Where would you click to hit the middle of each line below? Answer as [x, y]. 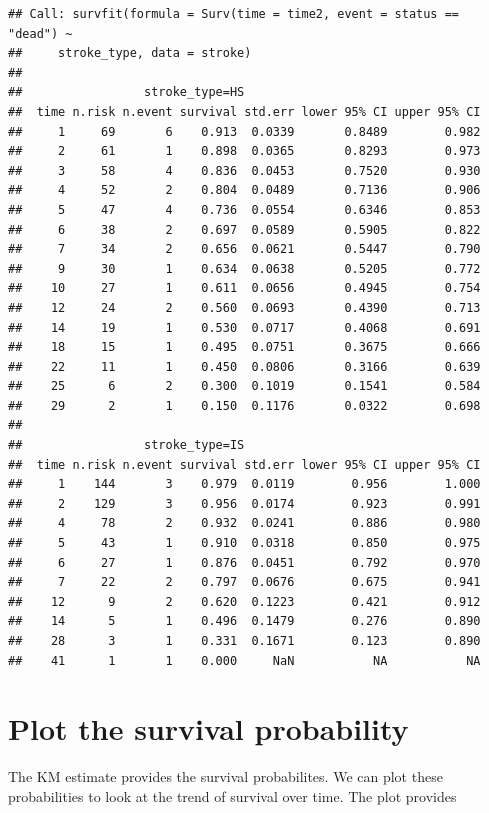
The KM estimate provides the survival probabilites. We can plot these [225, 776]
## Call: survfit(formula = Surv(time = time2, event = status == [234, 14]
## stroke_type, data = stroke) [130, 53]
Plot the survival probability [208, 728]
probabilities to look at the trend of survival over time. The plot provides [232, 795]
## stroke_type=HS [126, 92]
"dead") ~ [40, 33]
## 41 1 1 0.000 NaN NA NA [244, 660]
